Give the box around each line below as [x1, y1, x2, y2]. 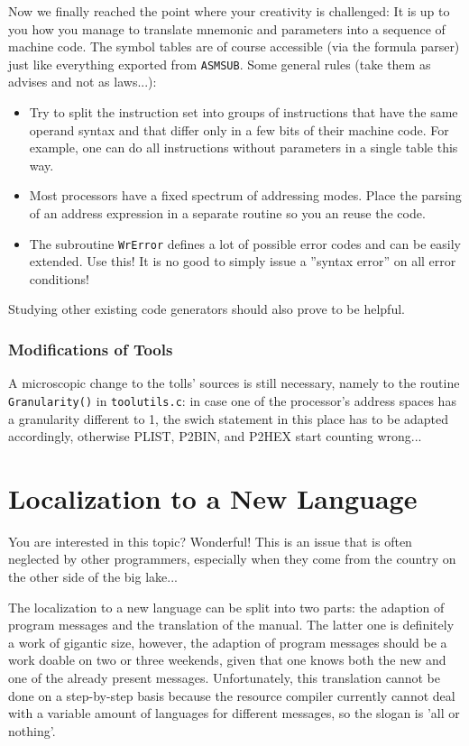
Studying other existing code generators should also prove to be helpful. [8, 299, 405, 318]
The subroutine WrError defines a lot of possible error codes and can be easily [29, 234, 461, 253]
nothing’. [8, 721, 56, 740]
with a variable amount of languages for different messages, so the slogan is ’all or [8, 704, 460, 723]
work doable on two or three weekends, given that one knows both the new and [8, 650, 446, 669]
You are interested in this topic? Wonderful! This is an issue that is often [8, 531, 412, 550]
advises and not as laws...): [8, 72, 157, 91]
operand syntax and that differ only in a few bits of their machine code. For [29, 120, 449, 139]
